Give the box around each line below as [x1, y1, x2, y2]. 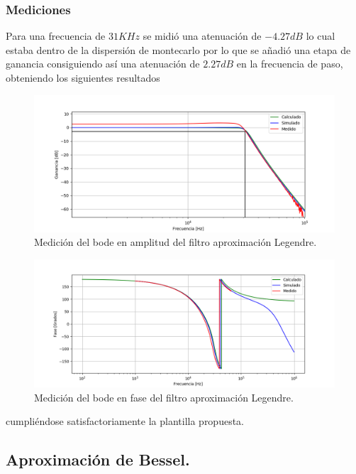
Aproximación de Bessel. [6, 448, 190, 470]
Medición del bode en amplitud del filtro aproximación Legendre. [34, 235, 317, 249]
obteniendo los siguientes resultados [6, 70, 160, 85]
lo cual [306, 28, 335, 43]
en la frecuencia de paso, [236, 56, 343, 71]
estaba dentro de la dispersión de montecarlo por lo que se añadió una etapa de [6, 42, 351, 57]
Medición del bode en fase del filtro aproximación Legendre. [34, 389, 294, 404]
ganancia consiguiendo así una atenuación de [6, 56, 200, 71]
